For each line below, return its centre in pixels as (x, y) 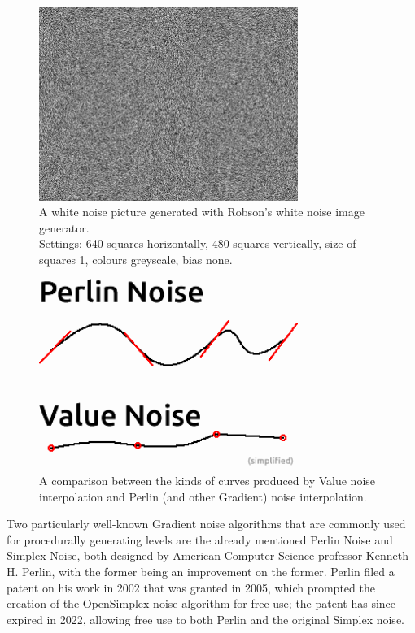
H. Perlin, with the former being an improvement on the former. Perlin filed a (201, 571)
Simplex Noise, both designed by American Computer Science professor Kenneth (207, 555)
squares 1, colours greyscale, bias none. (136, 259)
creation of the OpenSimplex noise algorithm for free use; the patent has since (201, 603)
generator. (64, 227)
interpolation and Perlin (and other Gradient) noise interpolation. (203, 496)
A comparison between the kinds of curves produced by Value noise (207, 481)
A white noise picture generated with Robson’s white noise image (202, 212)
